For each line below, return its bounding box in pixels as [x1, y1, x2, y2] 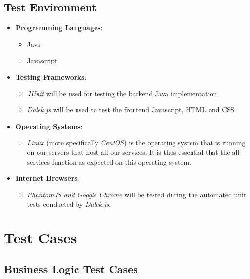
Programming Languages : [15, 22, 103, 33]
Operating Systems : [15, 121, 83, 131]
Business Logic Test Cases [4, 261, 138, 276]
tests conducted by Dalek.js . [27, 199, 111, 209]
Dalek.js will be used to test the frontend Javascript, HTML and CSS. [27, 105, 236, 115]
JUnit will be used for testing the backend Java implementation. [27, 88, 219, 98]
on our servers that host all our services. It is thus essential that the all [27, 147, 240, 157]
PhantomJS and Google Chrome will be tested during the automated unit [27, 189, 247, 199]
